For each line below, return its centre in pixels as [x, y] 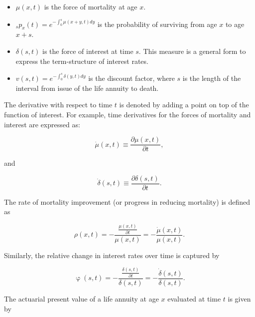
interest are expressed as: [42, 124]
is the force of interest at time [88, 51]
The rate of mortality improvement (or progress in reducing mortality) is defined [127, 201]
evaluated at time [194, 298]
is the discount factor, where [131, 78]
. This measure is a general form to [192, 51]
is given [239, 298]
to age [235, 24]
